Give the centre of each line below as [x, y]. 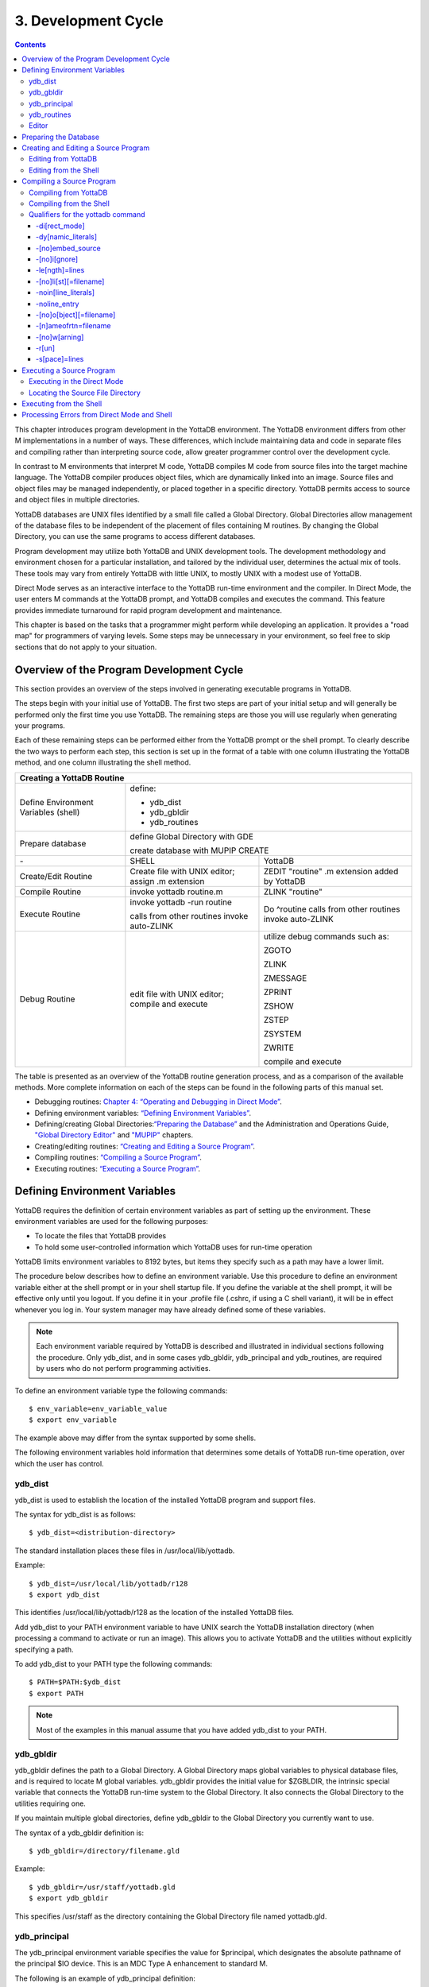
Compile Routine [50, 892]
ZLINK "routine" [293, 892]
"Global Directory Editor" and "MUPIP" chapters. [114, 1135]
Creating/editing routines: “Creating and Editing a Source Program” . [145, 1146]
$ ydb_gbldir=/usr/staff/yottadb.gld [102, 1887]
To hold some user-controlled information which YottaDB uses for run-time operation [174, 1247]
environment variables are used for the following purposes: [111, 1221]
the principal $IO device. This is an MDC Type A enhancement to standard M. [141, 1964]
